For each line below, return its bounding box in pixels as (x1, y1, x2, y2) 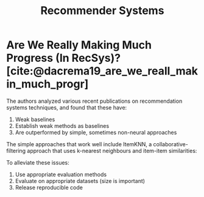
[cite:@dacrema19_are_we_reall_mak (6, 64, 199, 78)
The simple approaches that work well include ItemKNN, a (6, 140, 152, 147)
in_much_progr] (6, 77, 89, 91)
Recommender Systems (40, 4, 164, 18)
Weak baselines (15, 116, 55, 123)
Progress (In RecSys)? (6, 51, 121, 65)
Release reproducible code (15, 184, 83, 191)
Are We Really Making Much (6, 38, 152, 52)
